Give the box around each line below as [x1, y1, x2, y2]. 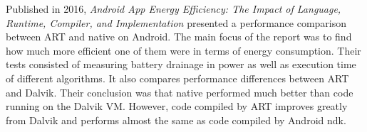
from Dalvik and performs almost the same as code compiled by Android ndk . [6, 112, 346, 127]
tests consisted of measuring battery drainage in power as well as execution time [6, 57, 356, 72]
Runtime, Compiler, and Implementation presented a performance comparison [6, 15, 347, 30]
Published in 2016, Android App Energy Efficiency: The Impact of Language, [6, 1, 341, 16]
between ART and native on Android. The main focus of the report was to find [6, 29, 352, 44]
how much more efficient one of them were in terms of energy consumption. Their [6, 43, 361, 57]
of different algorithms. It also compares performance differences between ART [6, 70, 349, 85]
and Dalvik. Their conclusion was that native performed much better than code [6, 84, 353, 99]
